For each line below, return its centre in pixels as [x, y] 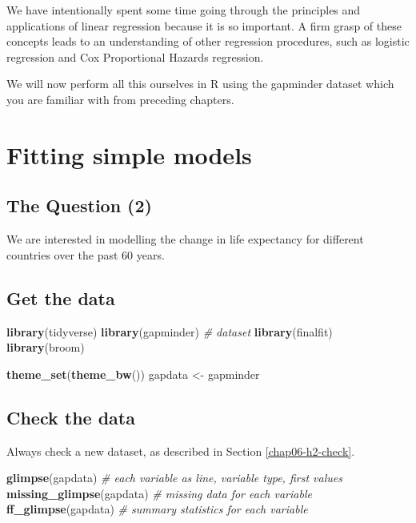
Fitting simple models [129, 154]
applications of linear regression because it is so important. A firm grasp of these [204, 25]
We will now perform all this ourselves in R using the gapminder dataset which [200, 84]
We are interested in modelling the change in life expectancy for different [185, 239]
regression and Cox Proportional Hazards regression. [135, 56]
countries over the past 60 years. [86, 254]
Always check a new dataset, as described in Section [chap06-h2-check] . [181, 451]
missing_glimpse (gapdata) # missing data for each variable [159, 493]
